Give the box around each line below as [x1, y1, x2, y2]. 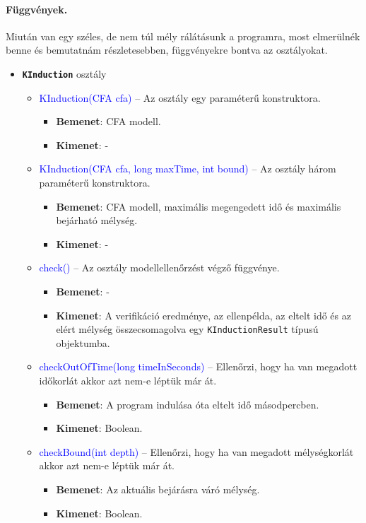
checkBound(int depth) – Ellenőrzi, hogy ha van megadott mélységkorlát [39, 444, 354, 459]
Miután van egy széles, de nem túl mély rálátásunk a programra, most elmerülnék [6, 28, 360, 43]
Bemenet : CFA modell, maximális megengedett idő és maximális [56, 199, 341, 213]
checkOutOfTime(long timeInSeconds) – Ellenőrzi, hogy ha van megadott [39, 359, 358, 374]
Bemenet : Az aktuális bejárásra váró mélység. [56, 481, 260, 496]
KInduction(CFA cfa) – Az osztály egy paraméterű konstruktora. [39, 90, 321, 105]
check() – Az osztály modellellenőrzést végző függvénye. [39, 260, 280, 275]
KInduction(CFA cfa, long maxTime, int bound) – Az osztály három [39, 161, 336, 176]
